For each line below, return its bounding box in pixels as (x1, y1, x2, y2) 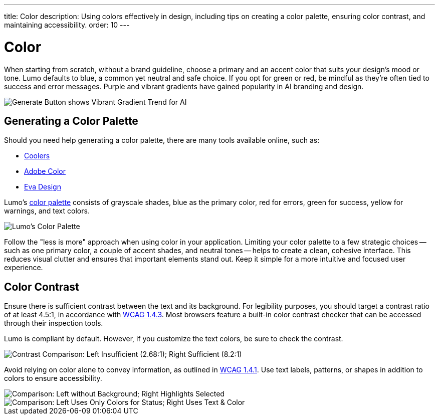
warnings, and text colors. (4, 206, 90, 216)
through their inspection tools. (4, 319, 103, 328)
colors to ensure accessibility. (4, 374, 102, 383)
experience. (4, 263, 43, 272)
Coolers (24, 151, 50, 160)
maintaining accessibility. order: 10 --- (4, 21, 130, 29)
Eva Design (24, 182, 61, 191)
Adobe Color (24, 167, 66, 176)
